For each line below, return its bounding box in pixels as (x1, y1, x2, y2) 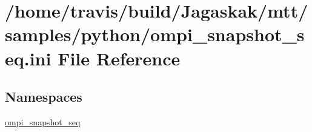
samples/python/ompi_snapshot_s (5, 22, 305, 47)
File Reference (58, 45, 181, 70)
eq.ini (5, 45, 51, 70)
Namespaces (5, 87, 82, 106)
